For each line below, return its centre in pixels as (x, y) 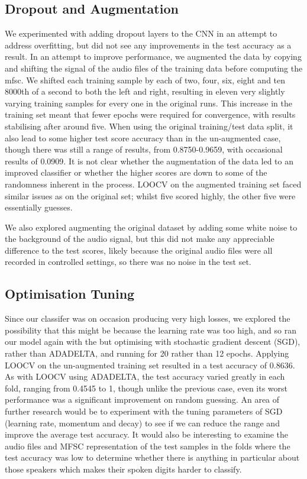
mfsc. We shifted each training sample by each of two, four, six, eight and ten (145, 80)
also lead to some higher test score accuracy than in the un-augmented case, (143, 137)
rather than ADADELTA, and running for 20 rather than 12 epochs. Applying (147, 353)
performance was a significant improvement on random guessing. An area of (142, 399)
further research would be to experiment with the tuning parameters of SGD (144, 411)
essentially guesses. (39, 207)
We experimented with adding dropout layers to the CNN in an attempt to (141, 33)
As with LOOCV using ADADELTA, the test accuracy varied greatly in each (145, 376)
